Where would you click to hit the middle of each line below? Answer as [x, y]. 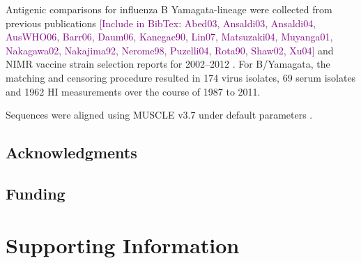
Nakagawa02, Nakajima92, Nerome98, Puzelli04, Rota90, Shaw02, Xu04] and [170, 50]
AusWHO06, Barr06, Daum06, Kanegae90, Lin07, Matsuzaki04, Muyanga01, [169, 37]
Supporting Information [123, 245]
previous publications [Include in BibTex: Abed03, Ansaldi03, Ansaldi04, [161, 23]
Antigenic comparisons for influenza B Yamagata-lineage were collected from [169, 9]
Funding [36, 193]
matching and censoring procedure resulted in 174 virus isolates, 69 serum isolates [181, 77]
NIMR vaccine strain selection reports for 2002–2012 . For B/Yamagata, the [168, 64]
